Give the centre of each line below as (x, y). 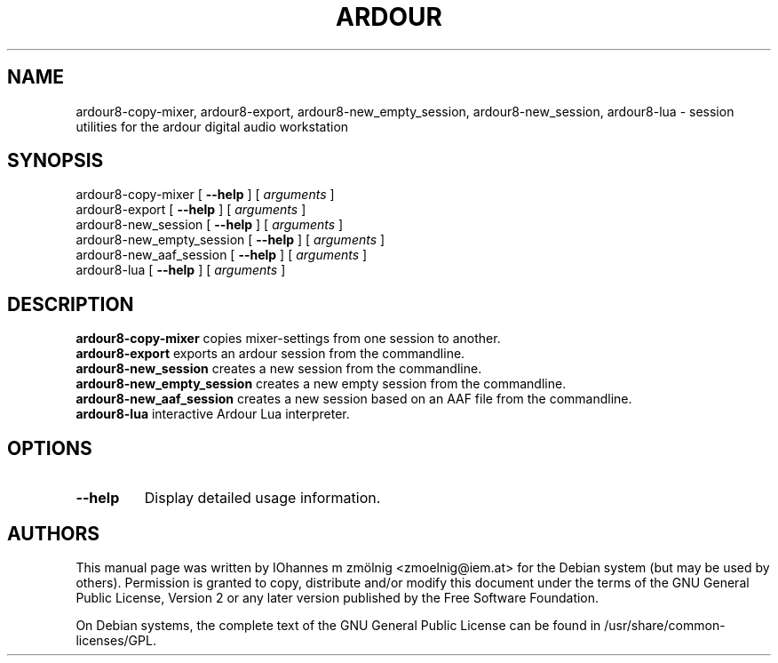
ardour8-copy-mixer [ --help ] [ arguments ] (205, 195)
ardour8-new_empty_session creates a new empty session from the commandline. (321, 384)
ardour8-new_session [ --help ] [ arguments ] (210, 225)
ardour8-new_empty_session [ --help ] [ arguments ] (230, 240)
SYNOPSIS (56, 161)
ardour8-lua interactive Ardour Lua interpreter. (213, 414)
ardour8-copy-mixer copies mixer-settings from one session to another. (288, 339)
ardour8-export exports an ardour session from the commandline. (270, 354)
